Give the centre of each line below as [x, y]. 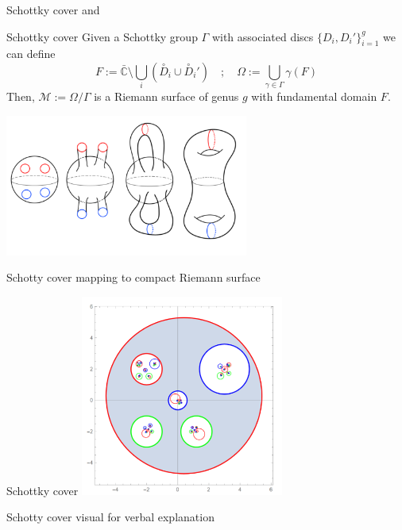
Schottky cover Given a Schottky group [102, 36]
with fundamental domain [314, 96]
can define [31, 54]
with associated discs [263, 36]
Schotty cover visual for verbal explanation [110, 517]
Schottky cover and [53, 10]
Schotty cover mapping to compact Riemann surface [133, 277]
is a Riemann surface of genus [166, 96]
